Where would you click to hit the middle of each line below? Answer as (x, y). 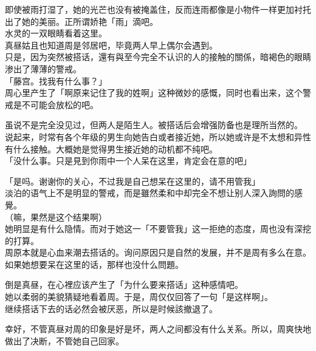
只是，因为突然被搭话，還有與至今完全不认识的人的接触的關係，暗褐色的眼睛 (158, 57)
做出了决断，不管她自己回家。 (64, 340)
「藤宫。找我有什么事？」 (56, 80)
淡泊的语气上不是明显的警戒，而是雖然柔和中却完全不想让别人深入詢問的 (149, 193)
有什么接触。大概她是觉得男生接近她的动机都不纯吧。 (111, 148)
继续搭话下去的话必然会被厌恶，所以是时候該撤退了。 (111, 308)
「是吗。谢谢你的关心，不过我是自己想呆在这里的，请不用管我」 (132, 181)
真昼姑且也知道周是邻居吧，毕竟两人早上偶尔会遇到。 (111, 45)
